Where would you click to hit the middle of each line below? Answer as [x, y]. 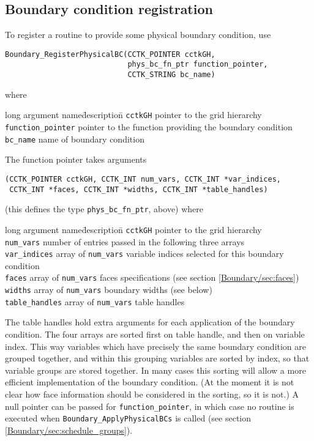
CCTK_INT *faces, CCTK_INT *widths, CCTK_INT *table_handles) [139, 189]
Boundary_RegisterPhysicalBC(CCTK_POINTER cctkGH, [110, 54]
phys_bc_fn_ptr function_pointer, [198, 65]
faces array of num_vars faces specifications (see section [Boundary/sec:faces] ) [152, 277]
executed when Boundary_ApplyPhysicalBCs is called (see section [128, 418]
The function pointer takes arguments [76, 159]
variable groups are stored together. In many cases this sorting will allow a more [155, 370]
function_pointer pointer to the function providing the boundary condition [149, 127]
